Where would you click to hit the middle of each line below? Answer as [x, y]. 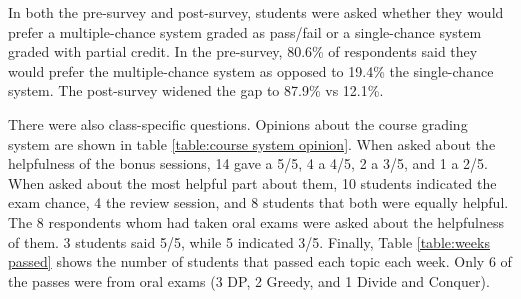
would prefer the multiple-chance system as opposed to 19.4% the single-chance [251, 70]
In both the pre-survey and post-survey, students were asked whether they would [256, 12]
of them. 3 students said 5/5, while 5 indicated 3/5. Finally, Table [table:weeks [249, 241]
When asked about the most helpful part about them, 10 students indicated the [252, 182]
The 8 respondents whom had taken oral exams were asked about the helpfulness [256, 221]
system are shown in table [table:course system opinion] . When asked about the [252, 143]
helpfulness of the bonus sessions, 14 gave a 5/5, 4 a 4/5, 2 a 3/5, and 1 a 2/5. [248, 163]
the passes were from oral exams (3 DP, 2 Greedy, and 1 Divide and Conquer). [249, 280]
